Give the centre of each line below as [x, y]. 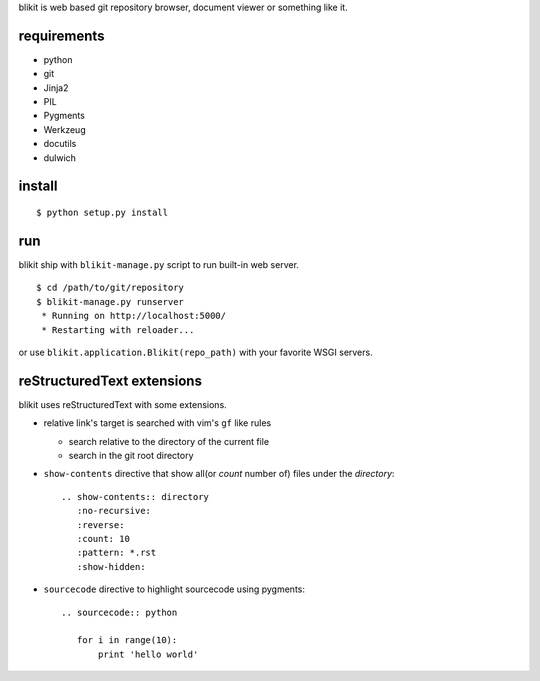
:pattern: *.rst [116, 553]
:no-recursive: [114, 511]
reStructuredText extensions [110, 380]
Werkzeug [64, 129]
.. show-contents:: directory [135, 496]
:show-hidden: [111, 566]
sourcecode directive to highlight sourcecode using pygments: [174, 589]
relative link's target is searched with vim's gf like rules [157, 423]
